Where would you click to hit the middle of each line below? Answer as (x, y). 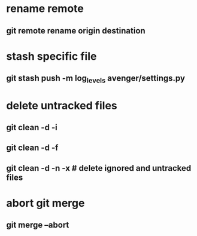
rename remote (45, 9)
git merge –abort (38, 225)
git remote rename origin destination (76, 31)
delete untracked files (62, 105)
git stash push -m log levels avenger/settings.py (96, 79)
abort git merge (46, 203)
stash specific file (51, 56)
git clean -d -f (32, 148)
